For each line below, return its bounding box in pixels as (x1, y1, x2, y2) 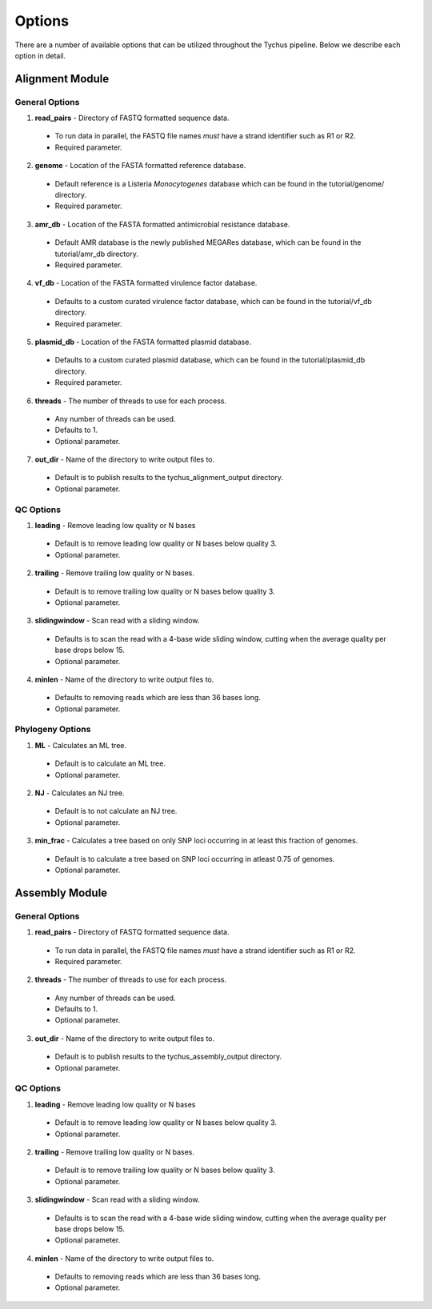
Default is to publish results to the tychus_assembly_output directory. (54, 1052, 282, 1062)
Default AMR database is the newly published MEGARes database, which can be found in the (54, 238, 362, 247)
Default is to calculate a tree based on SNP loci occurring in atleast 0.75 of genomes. (54, 854, 335, 863)
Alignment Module (14, 72, 110, 86)
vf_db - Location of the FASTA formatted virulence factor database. (34, 278, 258, 288)
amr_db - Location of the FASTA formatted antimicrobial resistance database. (34, 219, 290, 229)
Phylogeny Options (14, 724, 91, 735)
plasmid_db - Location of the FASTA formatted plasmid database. (34, 337, 252, 346)
